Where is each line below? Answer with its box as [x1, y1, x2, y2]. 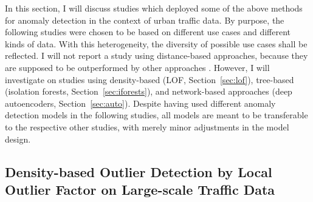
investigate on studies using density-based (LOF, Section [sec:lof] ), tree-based [5, 73, 294, 86]
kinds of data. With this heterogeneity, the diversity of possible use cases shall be [5, 37, 308, 50]
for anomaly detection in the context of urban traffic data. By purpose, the [5, 13, 284, 26]
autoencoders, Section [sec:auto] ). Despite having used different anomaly [5, 96, 276, 109]
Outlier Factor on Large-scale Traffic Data [5, 180, 275, 198]
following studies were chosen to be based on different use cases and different [5, 25, 291, 38]
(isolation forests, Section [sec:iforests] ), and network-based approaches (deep [5, 85, 292, 98]
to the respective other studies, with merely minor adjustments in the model [5, 120, 289, 133]
